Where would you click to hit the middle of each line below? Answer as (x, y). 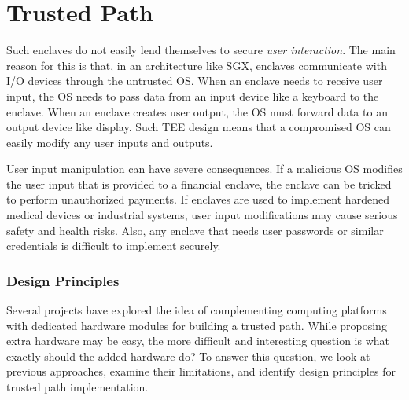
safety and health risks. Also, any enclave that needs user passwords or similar (195, 230)
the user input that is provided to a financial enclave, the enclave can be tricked (199, 183)
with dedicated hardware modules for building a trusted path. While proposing (197, 325)
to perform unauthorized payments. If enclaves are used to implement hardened (198, 199)
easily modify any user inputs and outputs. (110, 142)
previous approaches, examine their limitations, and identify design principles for (201, 371)
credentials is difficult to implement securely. (114, 246)
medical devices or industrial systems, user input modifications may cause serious (202, 215)
